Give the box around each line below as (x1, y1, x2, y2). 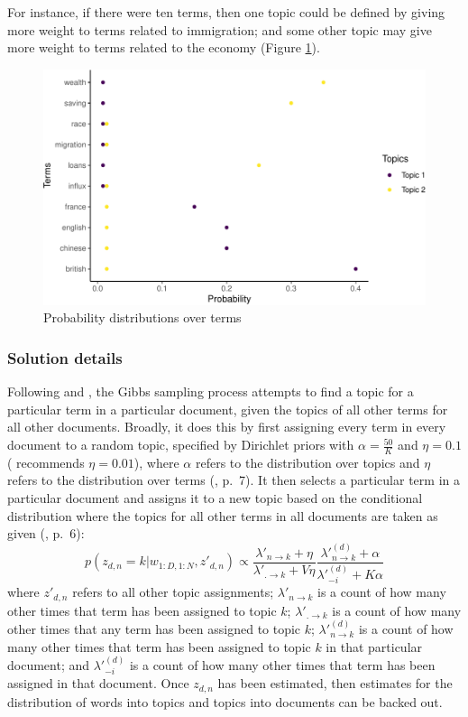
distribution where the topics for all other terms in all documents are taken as (7, 506, 438, 525)
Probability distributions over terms (43, 308, 242, 327)
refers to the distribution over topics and (195, 452, 420, 471)
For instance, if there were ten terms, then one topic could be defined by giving (7, 3, 445, 21)
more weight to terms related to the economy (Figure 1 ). (7, 38, 320, 57)
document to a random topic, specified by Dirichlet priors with (7, 435, 354, 454)
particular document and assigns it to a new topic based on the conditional (7, 489, 423, 507)
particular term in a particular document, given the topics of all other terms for (7, 399, 448, 418)
